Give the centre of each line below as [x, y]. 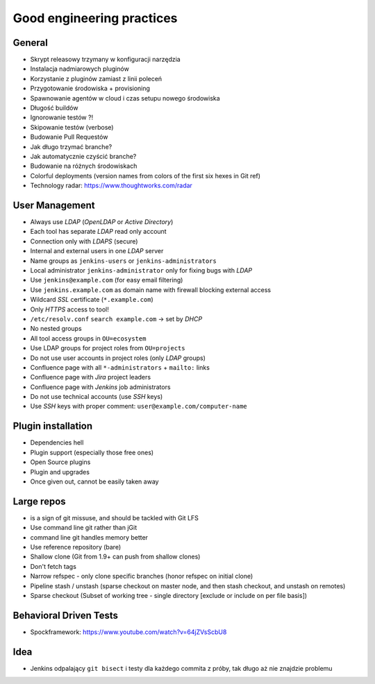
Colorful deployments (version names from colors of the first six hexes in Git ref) [145, 176]
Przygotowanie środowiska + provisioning [90, 88]
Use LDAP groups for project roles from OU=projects [108, 348]
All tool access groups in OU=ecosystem [88, 338]
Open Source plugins [60, 462]
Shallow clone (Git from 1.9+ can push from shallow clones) [115, 557]
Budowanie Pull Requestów [69, 137]
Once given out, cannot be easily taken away [94, 481]
